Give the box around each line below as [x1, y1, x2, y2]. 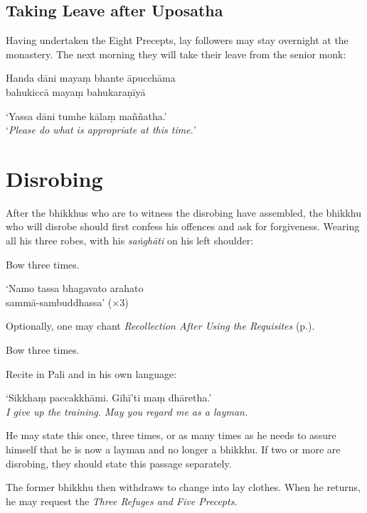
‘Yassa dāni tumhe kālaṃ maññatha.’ [6, 108, 167, 123]
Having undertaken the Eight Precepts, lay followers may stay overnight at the [6, 33, 349, 48]
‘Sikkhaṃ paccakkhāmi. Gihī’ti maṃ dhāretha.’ [6, 390, 212, 405]
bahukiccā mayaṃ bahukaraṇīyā [6, 84, 146, 99]
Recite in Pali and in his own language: [6, 366, 177, 381]
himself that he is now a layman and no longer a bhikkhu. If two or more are [6, 442, 341, 457]
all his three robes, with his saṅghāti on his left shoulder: [6, 233, 254, 248]
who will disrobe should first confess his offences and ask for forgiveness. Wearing [6, 219, 360, 234]
